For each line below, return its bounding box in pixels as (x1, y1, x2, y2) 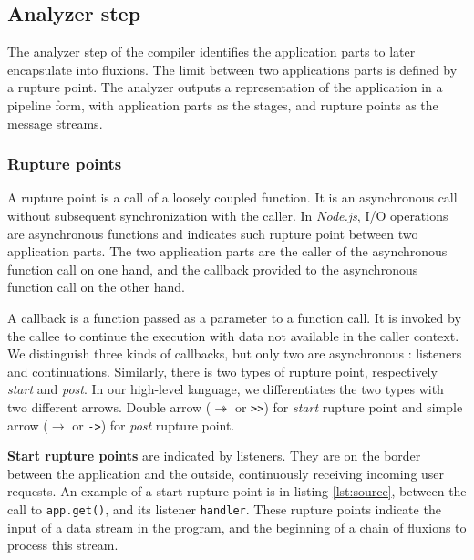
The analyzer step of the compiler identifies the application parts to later (7, 42, 416, 61)
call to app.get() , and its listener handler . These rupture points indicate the (7, 500, 441, 519)
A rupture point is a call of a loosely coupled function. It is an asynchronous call (7, 188, 458, 207)
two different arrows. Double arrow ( (7, 397, 211, 416)
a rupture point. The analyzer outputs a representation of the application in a (7, 78, 443, 97)
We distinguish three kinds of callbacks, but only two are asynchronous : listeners (7, 344, 462, 363)
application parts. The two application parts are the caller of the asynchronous (7, 242, 448, 261)
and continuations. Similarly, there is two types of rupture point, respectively (7, 361, 438, 380)
